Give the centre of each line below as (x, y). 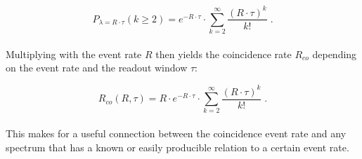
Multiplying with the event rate (74, 54)
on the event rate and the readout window (97, 68)
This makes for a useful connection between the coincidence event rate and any (176, 133)
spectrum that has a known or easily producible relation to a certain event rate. (177, 147)
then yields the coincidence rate (224, 54)
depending (335, 54)
